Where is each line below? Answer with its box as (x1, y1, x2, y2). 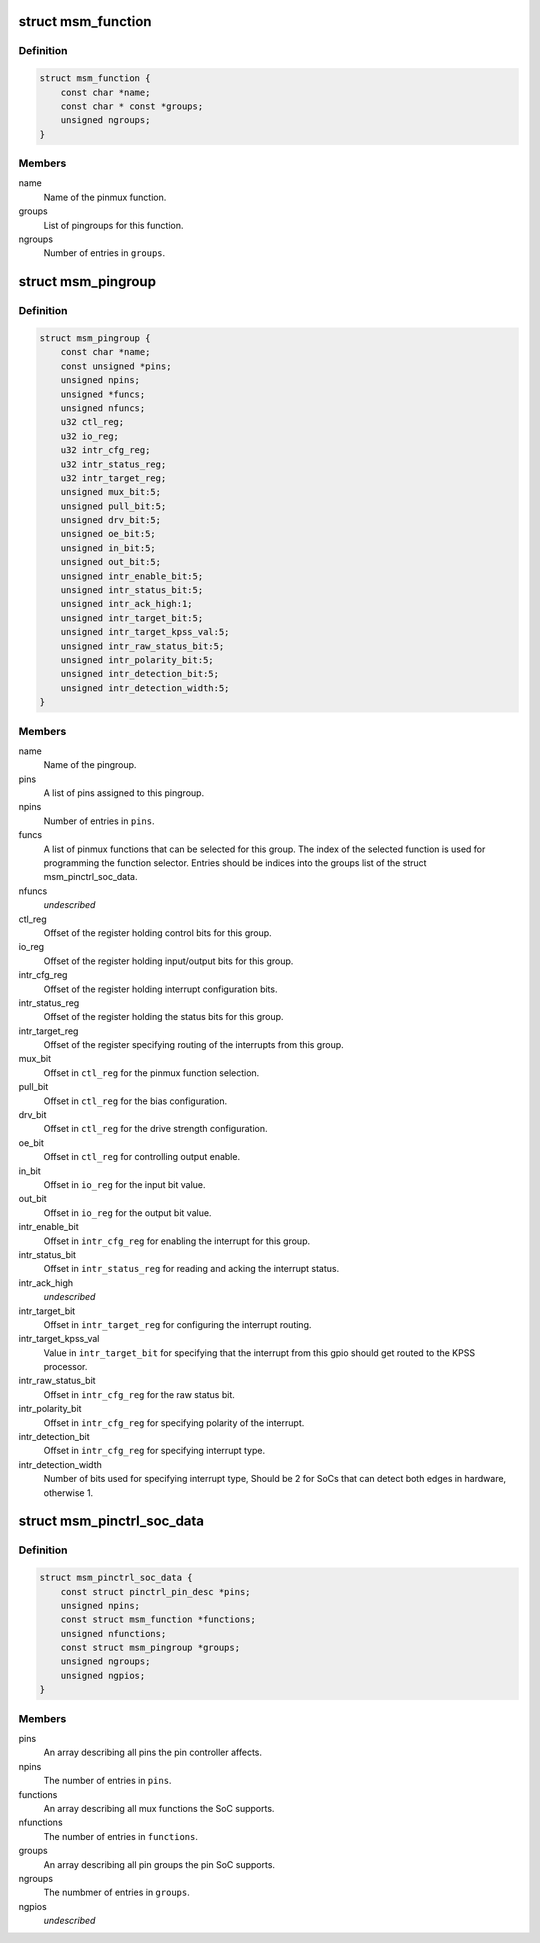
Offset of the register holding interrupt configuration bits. (43, 983, 278, 995)
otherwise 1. (43, 1486, 94, 1499)
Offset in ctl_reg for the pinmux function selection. (43, 1066, 260, 1079)
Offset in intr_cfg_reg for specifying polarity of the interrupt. (43, 1416, 305, 1429)
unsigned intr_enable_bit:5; (60, 570, 204, 582)
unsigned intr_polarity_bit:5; (60, 654, 214, 665)
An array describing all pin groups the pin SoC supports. (43, 1858, 275, 1870)
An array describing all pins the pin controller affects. (43, 1746, 263, 1759)
